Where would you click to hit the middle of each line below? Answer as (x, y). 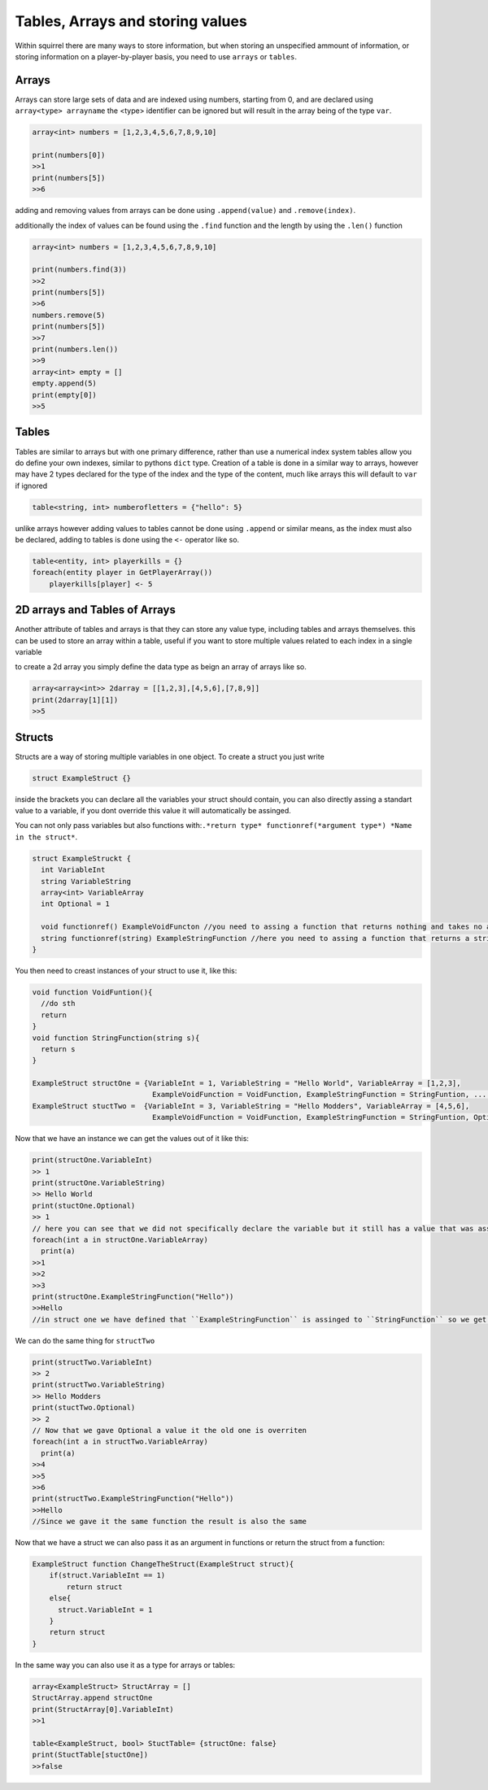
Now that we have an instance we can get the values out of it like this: (132, 1139)
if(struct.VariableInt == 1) (107, 1575)
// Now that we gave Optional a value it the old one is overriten (170, 1430)
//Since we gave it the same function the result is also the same (170, 1522)
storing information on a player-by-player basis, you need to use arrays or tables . (156, 56)
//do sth (58, 1004)
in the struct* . (46, 837)
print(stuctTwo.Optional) (84, 1408)
